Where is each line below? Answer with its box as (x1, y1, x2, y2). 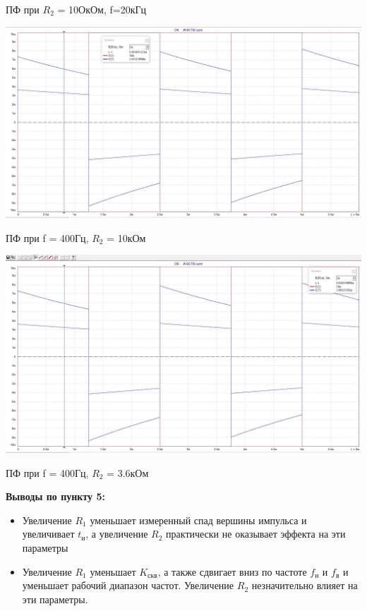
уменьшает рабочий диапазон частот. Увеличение (22, 578, 234, 593)
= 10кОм (107, 230, 146, 245)
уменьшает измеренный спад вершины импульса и (90, 512, 307, 527)
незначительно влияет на (251, 578, 358, 593)
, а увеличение (85, 526, 148, 541)
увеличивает (22, 526, 75, 541)
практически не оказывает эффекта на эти (166, 526, 346, 541)
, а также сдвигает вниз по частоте (157, 564, 307, 579)
